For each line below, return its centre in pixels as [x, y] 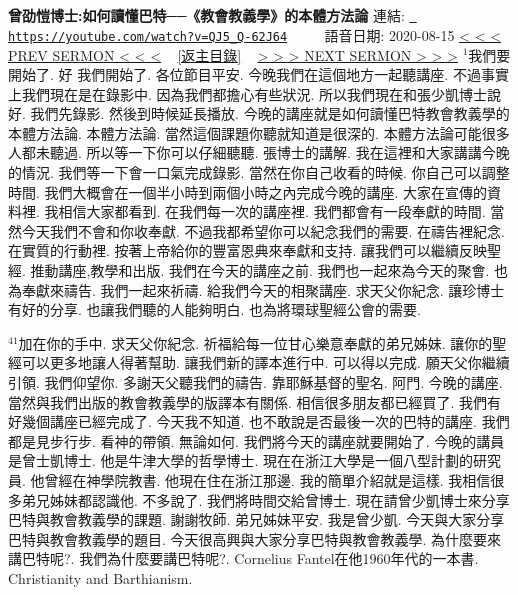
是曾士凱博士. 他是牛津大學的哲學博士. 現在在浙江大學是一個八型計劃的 [241, 460]
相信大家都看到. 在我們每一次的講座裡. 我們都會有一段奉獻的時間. [272, 211]
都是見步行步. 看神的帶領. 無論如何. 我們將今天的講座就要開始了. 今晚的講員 [256, 440]
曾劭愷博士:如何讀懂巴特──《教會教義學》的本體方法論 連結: [206, 15]
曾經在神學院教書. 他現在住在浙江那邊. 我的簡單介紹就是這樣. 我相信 [267, 479]
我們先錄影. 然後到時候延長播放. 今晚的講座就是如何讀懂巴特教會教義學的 [270, 113]
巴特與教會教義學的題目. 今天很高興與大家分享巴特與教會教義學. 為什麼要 [248, 538]
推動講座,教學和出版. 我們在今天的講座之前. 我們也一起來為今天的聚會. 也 [269, 270]
